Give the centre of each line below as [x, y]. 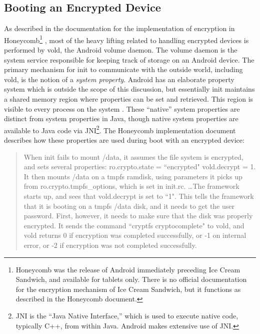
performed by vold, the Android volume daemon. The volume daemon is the [121, 50]
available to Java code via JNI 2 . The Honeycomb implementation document [120, 129]
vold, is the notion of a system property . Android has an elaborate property [119, 79]
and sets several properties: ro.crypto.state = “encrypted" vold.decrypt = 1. [140, 166]
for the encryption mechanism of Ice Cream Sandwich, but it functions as [128, 289]
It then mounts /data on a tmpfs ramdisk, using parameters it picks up [133, 176]
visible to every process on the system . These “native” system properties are [122, 108]
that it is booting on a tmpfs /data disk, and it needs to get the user [129, 206]
